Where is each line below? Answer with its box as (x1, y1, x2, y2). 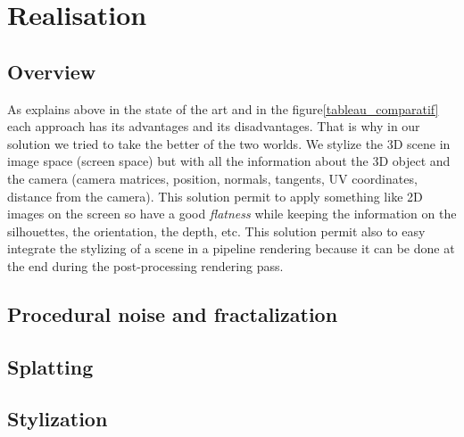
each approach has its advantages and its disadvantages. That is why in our (7, 117, 420, 136)
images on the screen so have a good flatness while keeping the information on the (7, 204, 457, 223)
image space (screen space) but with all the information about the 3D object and (7, 152, 451, 170)
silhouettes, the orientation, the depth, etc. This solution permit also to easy (7, 221, 426, 240)
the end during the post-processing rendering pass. (7, 256, 284, 275)
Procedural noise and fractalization (7, 300, 338, 327)
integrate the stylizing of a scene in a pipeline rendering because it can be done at (7, 239, 455, 258)
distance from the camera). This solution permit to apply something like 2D (7, 186, 423, 205)
